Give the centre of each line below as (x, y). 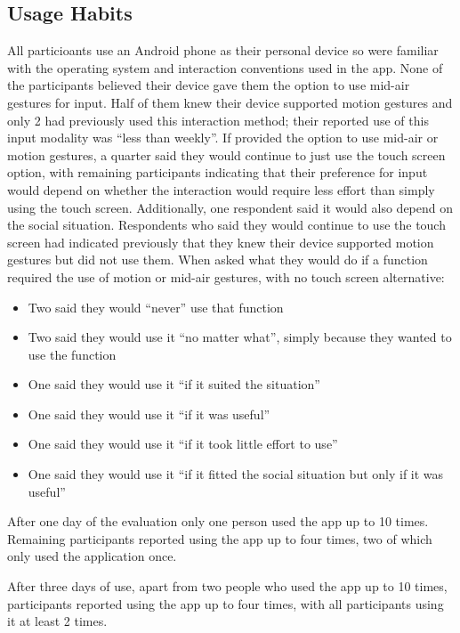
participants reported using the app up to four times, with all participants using (226, 603)
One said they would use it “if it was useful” (149, 414)
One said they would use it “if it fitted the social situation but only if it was (236, 474)
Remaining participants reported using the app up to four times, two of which (220, 538)
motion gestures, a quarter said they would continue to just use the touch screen (226, 154)
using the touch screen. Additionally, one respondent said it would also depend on (230, 207)
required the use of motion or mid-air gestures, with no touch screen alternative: (226, 276)
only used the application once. (92, 556)
